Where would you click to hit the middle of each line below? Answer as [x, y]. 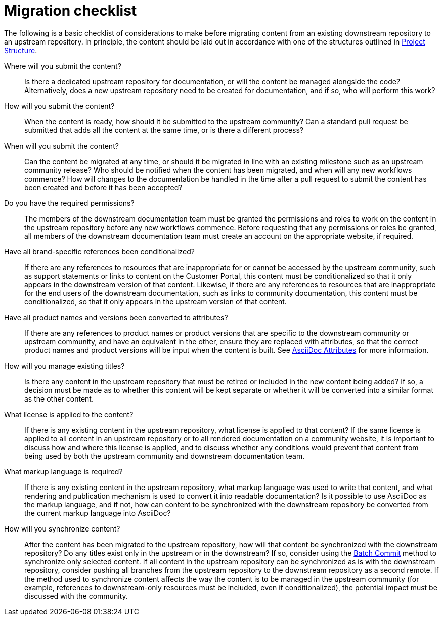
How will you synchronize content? [62, 528]
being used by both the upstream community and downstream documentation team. [165, 456]
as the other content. [59, 398]
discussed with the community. [76, 596]
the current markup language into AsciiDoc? [98, 513]
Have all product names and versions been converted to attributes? [116, 317]
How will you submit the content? [59, 106]
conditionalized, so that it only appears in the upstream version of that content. [156, 301]
